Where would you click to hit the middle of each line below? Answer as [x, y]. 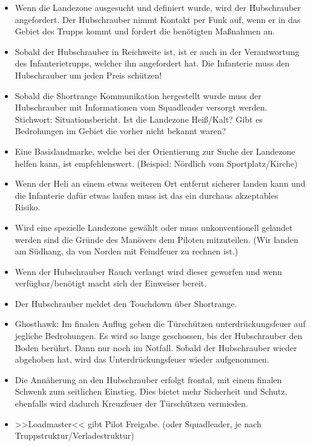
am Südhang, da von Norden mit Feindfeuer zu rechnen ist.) [126, 251]
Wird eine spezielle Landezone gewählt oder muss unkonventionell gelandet [154, 227]
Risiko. [28, 207]
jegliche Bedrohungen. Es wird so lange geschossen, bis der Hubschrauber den [159, 336]
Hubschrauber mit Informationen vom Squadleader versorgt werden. [141, 107]
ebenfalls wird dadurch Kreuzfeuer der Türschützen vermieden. [131, 403]
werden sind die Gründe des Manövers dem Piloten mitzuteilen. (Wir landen [156, 239]
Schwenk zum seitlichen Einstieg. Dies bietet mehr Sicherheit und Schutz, [151, 391]
